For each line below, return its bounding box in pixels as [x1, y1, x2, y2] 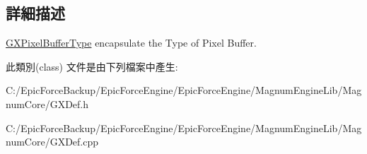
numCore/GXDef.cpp [6, 134, 99, 149]
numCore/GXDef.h [6, 96, 89, 111]
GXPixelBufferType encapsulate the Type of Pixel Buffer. [6, 35, 257, 50]
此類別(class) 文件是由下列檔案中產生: [6, 59, 178, 73]
